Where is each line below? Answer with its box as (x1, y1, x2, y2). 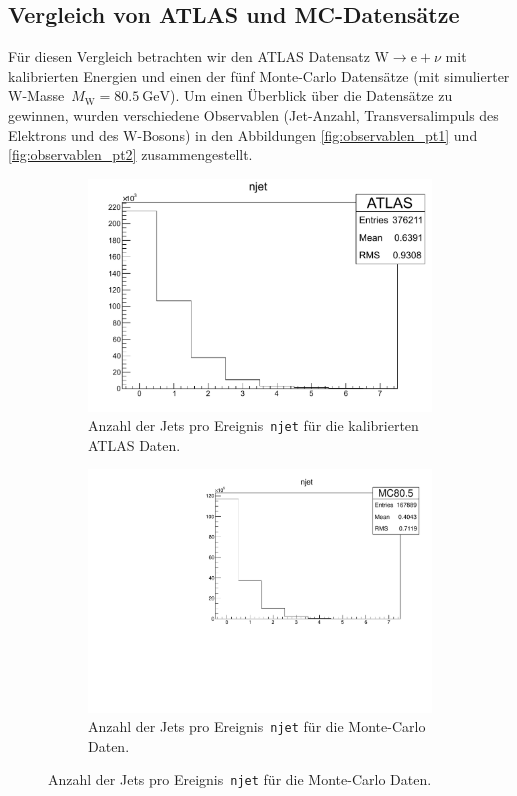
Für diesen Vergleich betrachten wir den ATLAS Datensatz (8, 46, 370, 67)
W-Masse (8, 85, 65, 106)
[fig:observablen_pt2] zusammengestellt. (8, 144, 253, 165)
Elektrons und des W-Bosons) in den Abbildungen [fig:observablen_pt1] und (8, 124, 478, 145)
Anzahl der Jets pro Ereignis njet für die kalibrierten (88, 415, 419, 436)
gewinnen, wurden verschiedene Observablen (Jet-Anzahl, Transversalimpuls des (8, 104, 499, 125)
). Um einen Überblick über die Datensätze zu (169, 85, 453, 106)
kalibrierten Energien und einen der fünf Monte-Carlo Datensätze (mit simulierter (8, 65, 510, 86)
